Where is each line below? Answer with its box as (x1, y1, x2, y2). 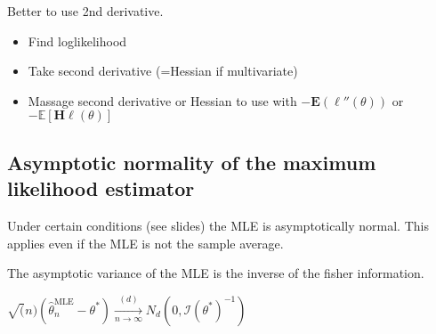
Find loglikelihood (28, 31, 127, 50)
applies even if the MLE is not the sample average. (7, 233, 284, 252)
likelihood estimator (7, 175, 195, 202)
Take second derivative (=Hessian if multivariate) (28, 61, 298, 80)
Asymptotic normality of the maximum (7, 148, 376, 175)
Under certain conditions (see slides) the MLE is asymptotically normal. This (7, 216, 429, 234)
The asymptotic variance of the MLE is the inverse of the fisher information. (7, 264, 424, 282)
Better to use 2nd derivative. (7, 2, 164, 20)
